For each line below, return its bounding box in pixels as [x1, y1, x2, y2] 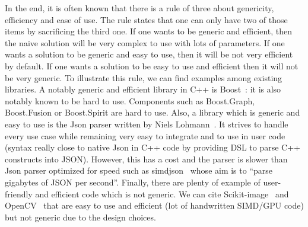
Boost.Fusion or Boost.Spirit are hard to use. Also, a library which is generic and [5, 106, 300, 119]
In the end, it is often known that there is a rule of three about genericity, [5, 2, 274, 14]
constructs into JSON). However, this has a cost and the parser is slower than [5, 152, 288, 165]
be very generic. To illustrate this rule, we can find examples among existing [5, 71, 282, 84]
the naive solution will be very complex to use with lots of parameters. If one [5, 36, 285, 49]
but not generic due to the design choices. [5, 210, 156, 223]
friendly [5, 187, 33, 200]
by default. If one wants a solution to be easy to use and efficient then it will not [5, 59, 299, 72]
